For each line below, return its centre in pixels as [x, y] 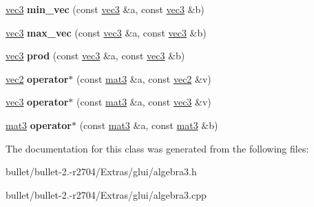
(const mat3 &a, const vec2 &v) [144, 78]
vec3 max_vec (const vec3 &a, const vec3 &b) [106, 32]
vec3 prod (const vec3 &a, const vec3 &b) [95, 56]
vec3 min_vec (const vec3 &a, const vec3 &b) [105, 9]
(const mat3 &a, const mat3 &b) [149, 125]
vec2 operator [37, 78]
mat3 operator [39, 125]
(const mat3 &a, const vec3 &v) [144, 102]
